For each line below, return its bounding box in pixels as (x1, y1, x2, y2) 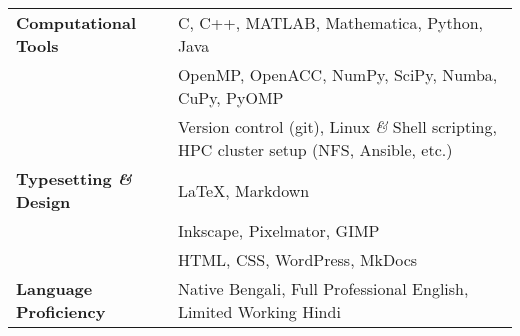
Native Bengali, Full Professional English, (177, 277, 469, 300)
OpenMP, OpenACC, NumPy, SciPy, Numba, (177, 63, 498, 86)
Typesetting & (16, 167, 133, 190)
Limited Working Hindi (177, 300, 341, 323)
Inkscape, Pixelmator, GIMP (177, 219, 380, 242)
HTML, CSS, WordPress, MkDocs (177, 248, 418, 271)
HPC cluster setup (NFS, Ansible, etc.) (177, 138, 453, 161)
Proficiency (16, 300, 106, 323)
